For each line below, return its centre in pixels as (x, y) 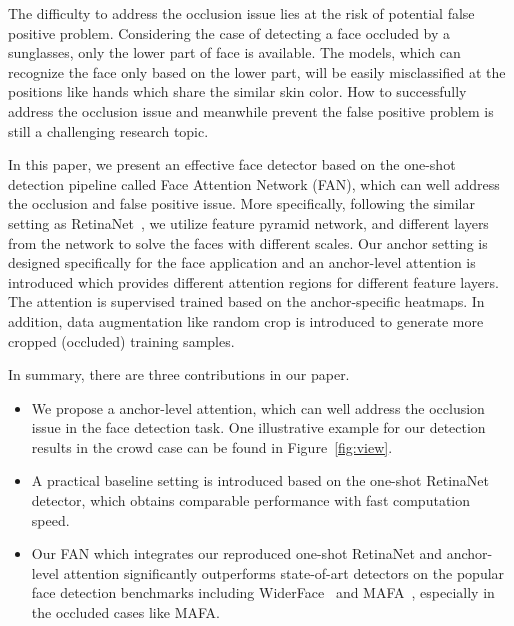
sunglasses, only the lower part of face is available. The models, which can (234, 52)
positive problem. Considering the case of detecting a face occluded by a (229, 32)
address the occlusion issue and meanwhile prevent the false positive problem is (251, 110)
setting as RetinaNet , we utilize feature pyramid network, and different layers (248, 222)
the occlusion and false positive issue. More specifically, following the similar (241, 203)
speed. (50, 519)
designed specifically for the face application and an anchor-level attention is (242, 262)
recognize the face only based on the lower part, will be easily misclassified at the (257, 71)
